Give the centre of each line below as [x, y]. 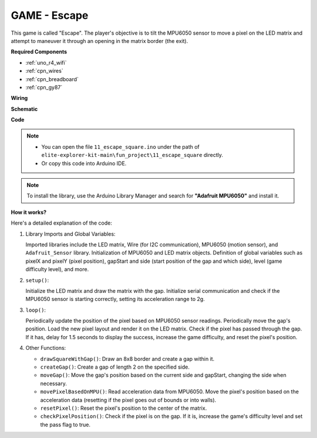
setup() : [37, 280]
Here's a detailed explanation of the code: [62, 223]
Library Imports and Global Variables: [70, 234]
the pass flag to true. [65, 424]
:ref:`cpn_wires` [45, 71]
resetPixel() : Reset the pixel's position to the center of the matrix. [124, 408]
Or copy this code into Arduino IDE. [84, 163]
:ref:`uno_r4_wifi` [46, 62]
